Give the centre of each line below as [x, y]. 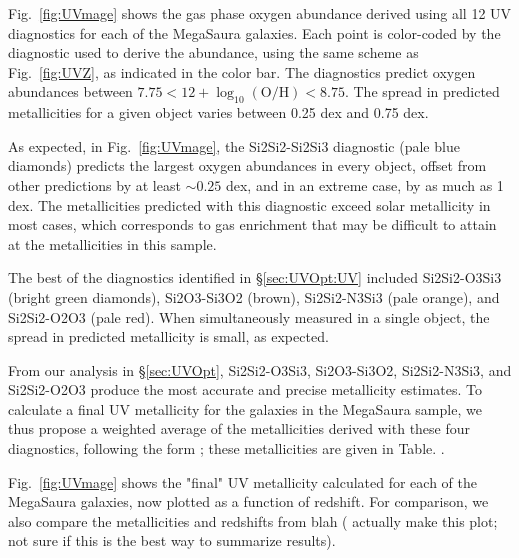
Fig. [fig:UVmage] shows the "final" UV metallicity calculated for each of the [242, 481]
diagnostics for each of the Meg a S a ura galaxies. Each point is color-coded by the [254, 32]
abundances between [70, 91]
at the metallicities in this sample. [112, 243]
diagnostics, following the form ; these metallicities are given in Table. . [226, 448]
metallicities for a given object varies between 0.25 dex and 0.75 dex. [218, 112]
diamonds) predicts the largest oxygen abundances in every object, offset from [247, 165]
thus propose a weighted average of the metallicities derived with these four [239, 428]
